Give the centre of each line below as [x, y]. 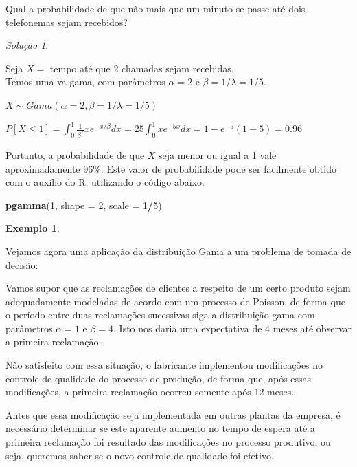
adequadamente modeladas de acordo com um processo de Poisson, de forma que [175, 301]
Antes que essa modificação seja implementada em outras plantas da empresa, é [173, 414]
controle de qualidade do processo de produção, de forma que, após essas [159, 378]
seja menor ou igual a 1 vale [218, 154]
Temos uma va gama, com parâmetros [85, 82]
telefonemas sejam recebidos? [67, 22]
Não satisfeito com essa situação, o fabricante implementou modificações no [164, 365]
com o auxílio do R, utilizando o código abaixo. [105, 182]
